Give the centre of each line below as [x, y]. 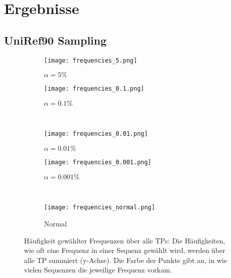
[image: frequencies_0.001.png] [98, 163]
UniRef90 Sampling [55, 40]
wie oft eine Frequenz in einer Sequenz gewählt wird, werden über [125, 250]
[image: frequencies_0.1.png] [94, 89]
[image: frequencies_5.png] [91, 60]
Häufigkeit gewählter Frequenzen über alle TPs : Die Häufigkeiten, [125, 240]
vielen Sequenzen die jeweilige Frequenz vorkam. [98, 270]
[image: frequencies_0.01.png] [96, 134]
